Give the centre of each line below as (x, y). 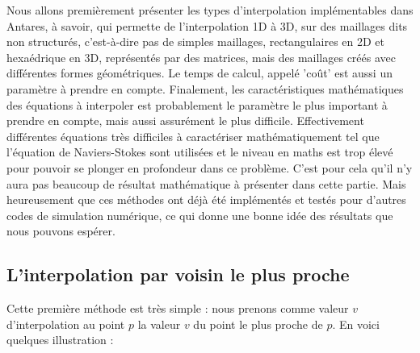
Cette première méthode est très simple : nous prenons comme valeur (178, 308)
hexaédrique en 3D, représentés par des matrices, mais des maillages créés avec (201, 57)
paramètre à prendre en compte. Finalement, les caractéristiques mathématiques (205, 88)
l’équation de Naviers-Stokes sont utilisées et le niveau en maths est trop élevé (200, 152)
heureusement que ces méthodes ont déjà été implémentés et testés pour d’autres (206, 199)
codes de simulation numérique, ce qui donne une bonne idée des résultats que (200, 215)
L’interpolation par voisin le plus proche (178, 274)
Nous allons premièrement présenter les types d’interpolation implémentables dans (210, 10)
